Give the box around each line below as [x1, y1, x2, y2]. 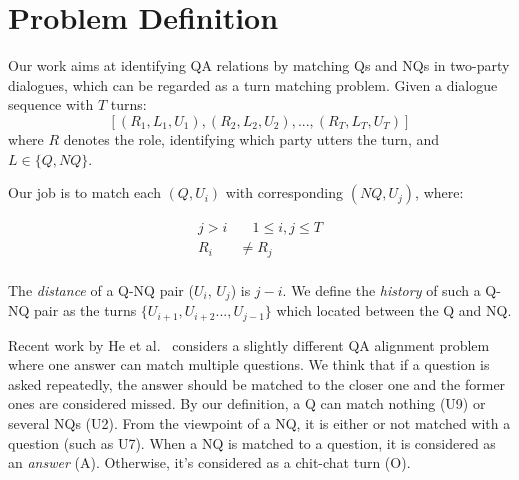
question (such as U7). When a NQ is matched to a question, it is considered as [8, 432, 496, 453]
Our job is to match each [8, 182, 161, 203]
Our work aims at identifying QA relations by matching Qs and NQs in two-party [8, 55, 510, 76]
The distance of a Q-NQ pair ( [8, 279, 194, 300]
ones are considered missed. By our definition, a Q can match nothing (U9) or [8, 393, 486, 414]
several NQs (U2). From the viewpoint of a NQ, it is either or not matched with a [8, 412, 511, 433]
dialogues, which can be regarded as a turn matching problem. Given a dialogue [8, 74, 498, 95]
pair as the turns [34, 300, 137, 321]
